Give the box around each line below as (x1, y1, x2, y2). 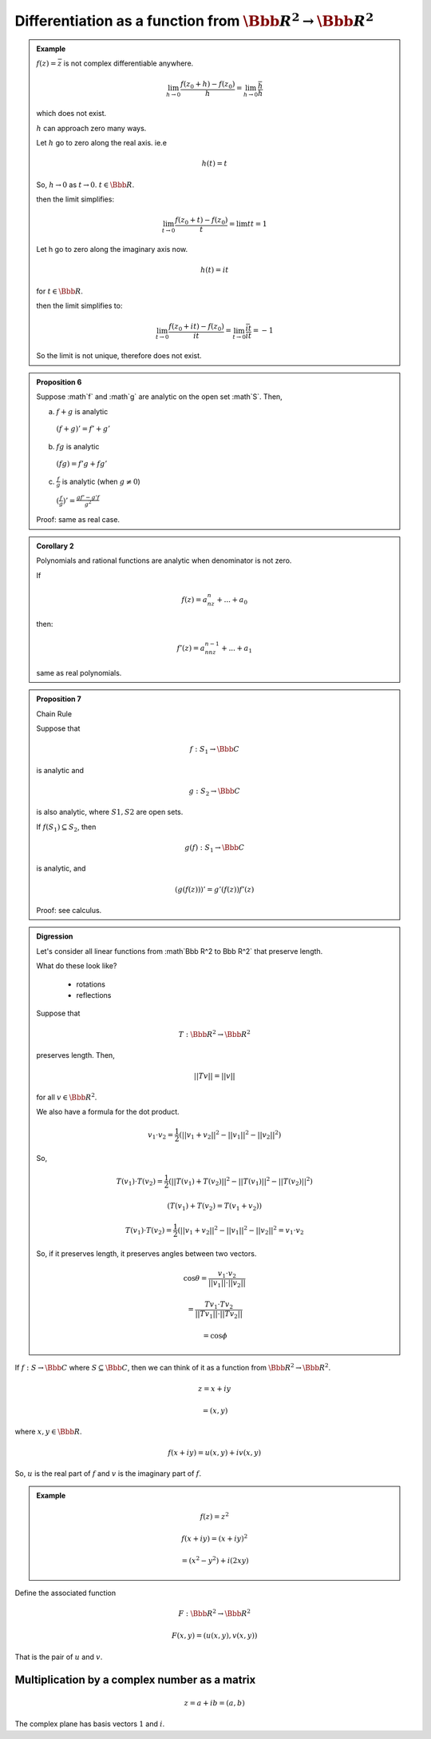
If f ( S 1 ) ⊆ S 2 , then (36, 822, 97, 833)
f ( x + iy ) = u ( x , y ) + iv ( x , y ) (168, 1448, 262, 1457)
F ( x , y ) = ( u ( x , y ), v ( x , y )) (172, 1631, 258, 1641)
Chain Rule (36, 708, 72, 719)
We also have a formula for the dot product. (36, 1107, 180, 1116)
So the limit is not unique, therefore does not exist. (36, 351, 203, 361)
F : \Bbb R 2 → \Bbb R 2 (178, 1608, 251, 1618)
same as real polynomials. (36, 668, 122, 677)
